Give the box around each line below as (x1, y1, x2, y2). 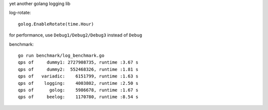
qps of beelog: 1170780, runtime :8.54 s (18, 94, 138, 100)
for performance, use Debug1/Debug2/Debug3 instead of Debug (9, 32, 142, 38)
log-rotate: (9, 10, 31, 16)
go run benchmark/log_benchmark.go (18, 52, 105, 58)
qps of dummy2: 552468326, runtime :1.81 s (18, 67, 138, 72)
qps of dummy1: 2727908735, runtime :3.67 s (18, 60, 138, 65)
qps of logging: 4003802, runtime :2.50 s (18, 80, 138, 86)
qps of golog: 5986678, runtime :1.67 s (18, 87, 138, 93)
